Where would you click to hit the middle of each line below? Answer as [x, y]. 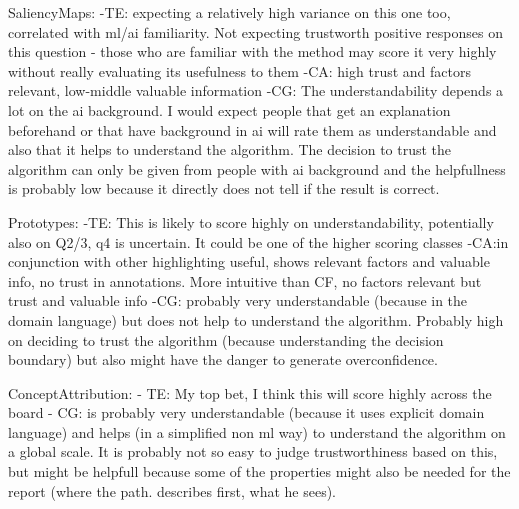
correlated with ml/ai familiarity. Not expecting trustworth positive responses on [255, 31]
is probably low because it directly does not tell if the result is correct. [224, 188]
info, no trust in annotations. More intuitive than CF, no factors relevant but [245, 280]
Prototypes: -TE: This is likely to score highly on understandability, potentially [251, 221]
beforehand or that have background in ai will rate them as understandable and [252, 129]
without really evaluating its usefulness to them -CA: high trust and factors [239, 70]
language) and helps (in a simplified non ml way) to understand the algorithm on [257, 431]
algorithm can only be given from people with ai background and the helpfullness [257, 168]
